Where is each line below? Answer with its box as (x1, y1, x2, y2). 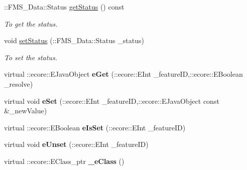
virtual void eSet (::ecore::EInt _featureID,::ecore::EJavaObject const (4, 95, 219, 106)
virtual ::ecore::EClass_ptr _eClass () (4, 155, 125, 166)
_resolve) (4, 78, 33, 89)
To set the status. (4, 52, 57, 62)
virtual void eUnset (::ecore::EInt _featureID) (4, 139, 149, 149)
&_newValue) (4, 105, 47, 116)
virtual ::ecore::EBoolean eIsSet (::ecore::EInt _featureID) (4, 122, 186, 132)
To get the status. (4, 18, 58, 29)
